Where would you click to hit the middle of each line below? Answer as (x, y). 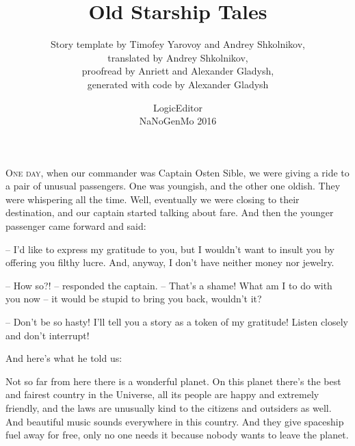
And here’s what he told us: (64, 358)
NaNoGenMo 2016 (178, 121)
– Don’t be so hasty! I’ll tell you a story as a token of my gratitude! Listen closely (177, 322)
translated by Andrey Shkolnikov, (178, 57)
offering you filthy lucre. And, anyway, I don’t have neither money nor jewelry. (170, 262)
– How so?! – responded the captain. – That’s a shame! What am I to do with (169, 285)
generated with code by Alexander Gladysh (178, 84)
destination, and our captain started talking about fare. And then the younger (170, 212)
